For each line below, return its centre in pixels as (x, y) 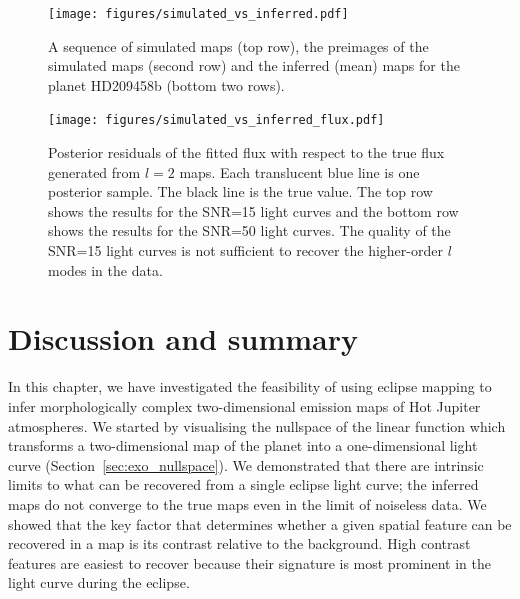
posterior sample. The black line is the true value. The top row (240, 191)
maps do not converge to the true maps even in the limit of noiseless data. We (247, 503)
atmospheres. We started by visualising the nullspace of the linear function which (257, 425)
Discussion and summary (183, 338)
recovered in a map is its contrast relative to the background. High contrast (239, 543)
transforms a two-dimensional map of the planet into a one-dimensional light (243, 445)
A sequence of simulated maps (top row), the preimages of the (238, 45)
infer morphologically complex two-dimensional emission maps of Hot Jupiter (244, 405)
